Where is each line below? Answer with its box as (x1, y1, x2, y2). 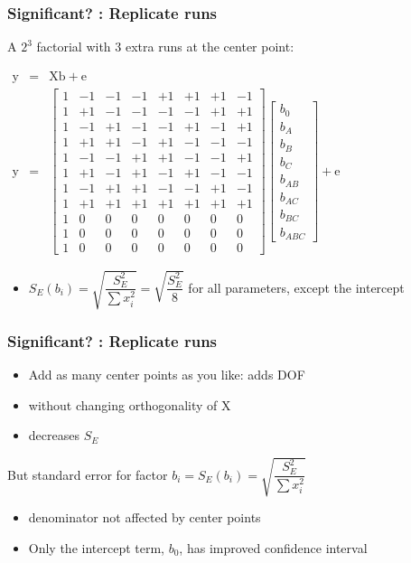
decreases (28, 426, 79, 445)
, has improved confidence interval (179, 538, 368, 557)
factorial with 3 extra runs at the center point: (36, 37, 294, 56)
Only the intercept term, (28, 538, 164, 557)
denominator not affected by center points (28, 508, 261, 527)
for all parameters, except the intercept (188, 277, 405, 296)
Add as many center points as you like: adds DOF (28, 364, 305, 383)
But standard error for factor (7, 464, 168, 483)
